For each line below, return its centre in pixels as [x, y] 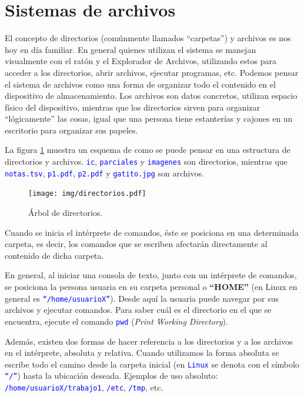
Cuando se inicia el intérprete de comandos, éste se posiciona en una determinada [152, 232]
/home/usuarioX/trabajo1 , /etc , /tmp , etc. [84, 387]
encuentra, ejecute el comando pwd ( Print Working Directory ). [116, 321]
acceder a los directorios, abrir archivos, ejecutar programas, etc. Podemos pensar [152, 72]
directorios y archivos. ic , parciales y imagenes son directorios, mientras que [146, 161]
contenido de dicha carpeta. [54, 255]
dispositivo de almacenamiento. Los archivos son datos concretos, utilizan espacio [151, 96]
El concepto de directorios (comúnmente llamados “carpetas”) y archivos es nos [148, 38]
